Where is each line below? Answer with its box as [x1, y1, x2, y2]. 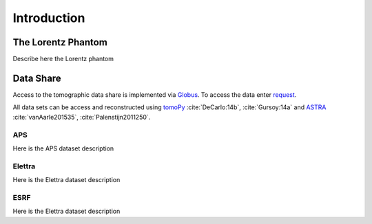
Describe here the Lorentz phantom [12, 55, 114, 63]
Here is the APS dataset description [12, 144, 114, 153]
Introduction [12, 10, 85, 25]
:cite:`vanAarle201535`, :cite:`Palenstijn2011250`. [12, 113, 151, 121]
